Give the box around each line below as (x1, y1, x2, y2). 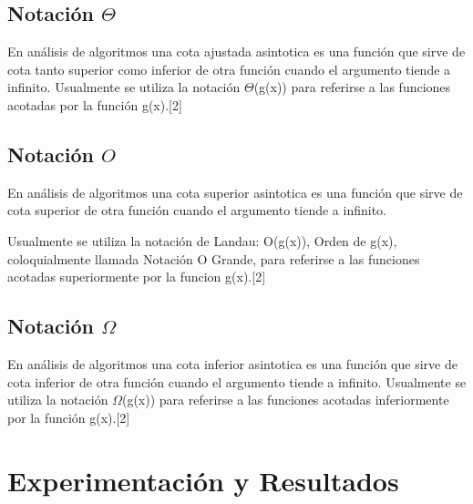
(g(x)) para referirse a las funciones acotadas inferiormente (121, 390, 449, 409)
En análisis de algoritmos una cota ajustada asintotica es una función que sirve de (7, 42, 466, 61)
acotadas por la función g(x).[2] (7, 95, 182, 114)
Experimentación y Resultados (7, 461, 399, 499)
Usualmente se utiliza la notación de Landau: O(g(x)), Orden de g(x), (7, 231, 397, 250)
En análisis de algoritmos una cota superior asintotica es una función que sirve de (7, 182, 463, 201)
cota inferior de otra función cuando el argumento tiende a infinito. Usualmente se (7, 372, 467, 391)
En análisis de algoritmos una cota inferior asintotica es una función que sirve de (7, 354, 458, 373)
